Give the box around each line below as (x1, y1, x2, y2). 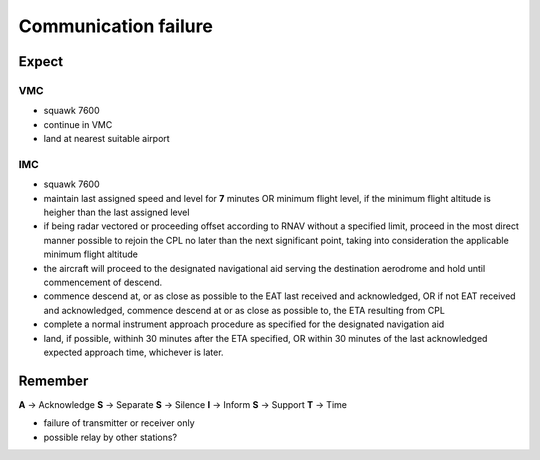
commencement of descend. (43, 276, 163, 288)
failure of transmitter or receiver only (43, 417, 195, 429)
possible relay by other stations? (43, 431, 178, 443)
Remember (18, 372, 89, 389)
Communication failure (18, 15, 214, 37)
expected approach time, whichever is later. (43, 346, 224, 358)
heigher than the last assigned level (43, 206, 190, 219)
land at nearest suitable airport (43, 133, 170, 145)
